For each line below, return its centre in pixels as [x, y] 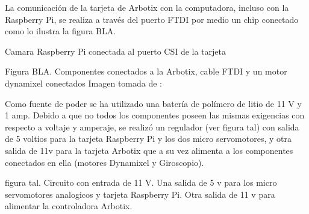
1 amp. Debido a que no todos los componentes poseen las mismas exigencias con [155, 115]
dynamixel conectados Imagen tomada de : [84, 83]
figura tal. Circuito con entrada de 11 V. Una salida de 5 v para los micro [141, 182]
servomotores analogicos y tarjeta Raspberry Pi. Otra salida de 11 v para [140, 194]
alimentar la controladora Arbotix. [69, 206]
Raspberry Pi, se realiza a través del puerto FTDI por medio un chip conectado [152, 19]
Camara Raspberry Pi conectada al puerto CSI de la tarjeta [115, 51]
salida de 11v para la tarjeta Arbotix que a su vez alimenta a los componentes [149, 150]
